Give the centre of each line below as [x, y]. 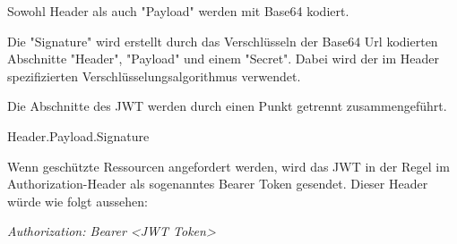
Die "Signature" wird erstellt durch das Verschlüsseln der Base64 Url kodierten [223, 41]
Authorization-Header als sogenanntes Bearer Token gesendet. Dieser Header [218, 184]
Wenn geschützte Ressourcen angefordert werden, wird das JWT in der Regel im [228, 166]
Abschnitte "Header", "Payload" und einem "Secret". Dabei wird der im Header [224, 59]
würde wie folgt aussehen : [78, 201]
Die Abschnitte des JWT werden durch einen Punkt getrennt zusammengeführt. [227, 106]
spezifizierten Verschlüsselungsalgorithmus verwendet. [154, 76]
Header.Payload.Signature [78, 135]
